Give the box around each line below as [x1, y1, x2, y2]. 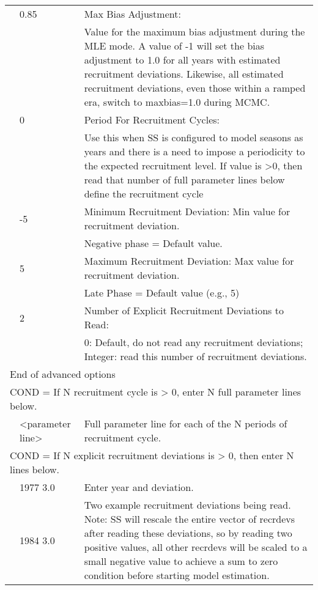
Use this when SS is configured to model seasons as [84, 130, 303, 144]
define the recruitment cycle [84, 186, 204, 201]
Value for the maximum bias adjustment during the [84, 24, 305, 39]
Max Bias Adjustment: [84, 7, 181, 21]
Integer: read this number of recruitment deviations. [84, 349, 307, 363]
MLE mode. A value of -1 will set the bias [84, 39, 265, 53]
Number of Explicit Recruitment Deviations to [84, 303, 284, 317]
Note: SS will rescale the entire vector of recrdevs [84, 512, 295, 526]
